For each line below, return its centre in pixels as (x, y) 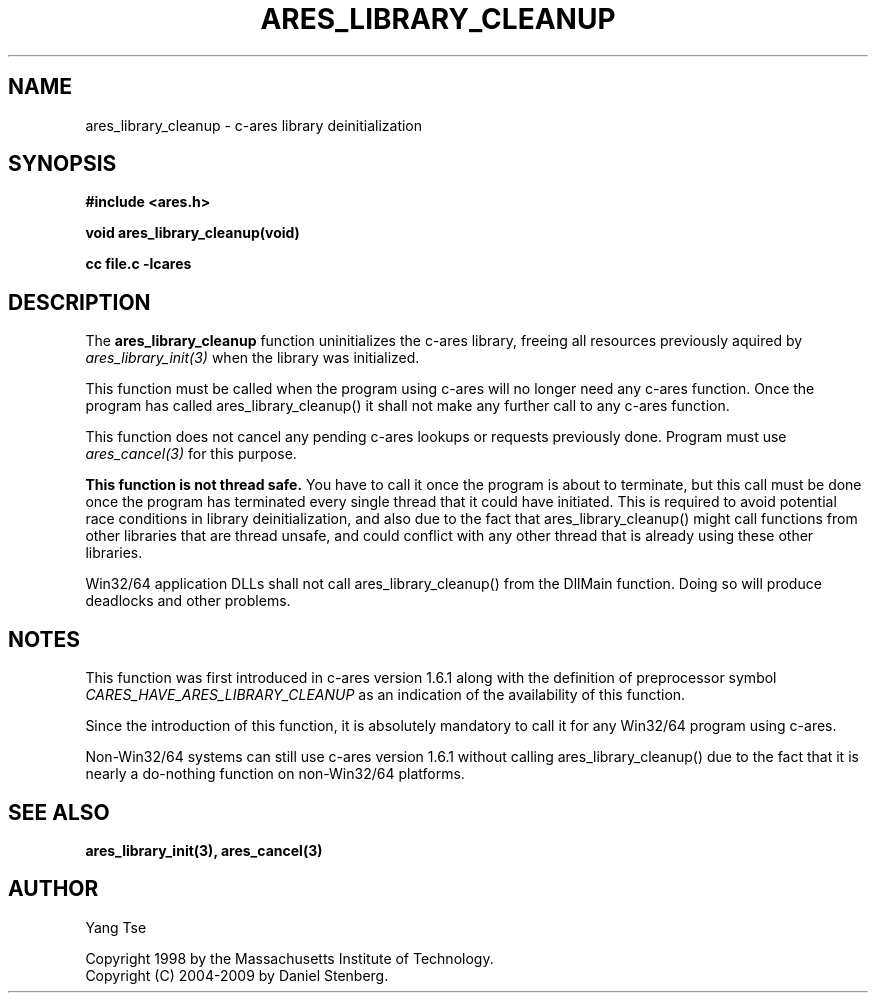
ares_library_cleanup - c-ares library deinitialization (254, 125)
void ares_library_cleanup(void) (192, 233)
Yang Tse (116, 927)
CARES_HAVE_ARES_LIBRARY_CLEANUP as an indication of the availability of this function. (385, 695)
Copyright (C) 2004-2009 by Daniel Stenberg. (237, 975)
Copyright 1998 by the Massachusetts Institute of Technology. (289, 958)
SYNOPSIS (62, 164)
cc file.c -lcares (138, 264)
